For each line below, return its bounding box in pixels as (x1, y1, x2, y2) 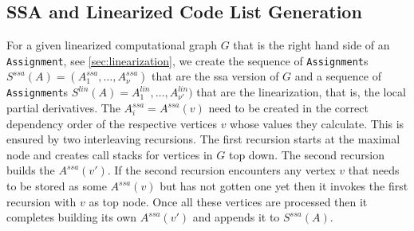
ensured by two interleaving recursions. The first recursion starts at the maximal (6, 131, 400, 147)
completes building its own (6, 209, 137, 225)
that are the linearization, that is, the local (196, 84, 406, 100)
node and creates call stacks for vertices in (6, 146, 213, 162)
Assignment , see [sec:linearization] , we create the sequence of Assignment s (6, 52, 369, 69)
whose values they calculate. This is (230, 115, 404, 131)
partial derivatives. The (6, 100, 120, 116)
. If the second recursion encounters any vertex (107, 162, 336, 178)
